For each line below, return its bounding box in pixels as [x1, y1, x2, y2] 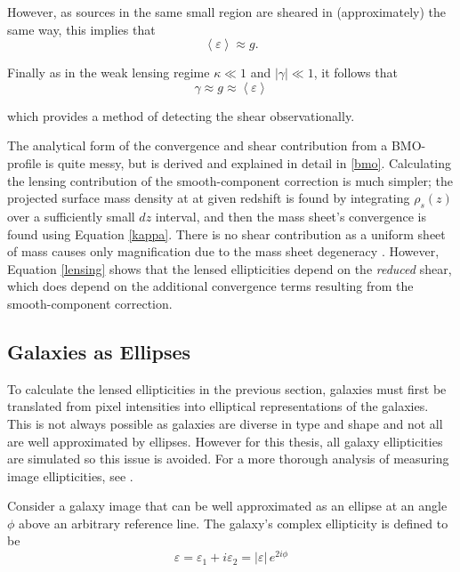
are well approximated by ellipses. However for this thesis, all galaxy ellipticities [7, 431, 443, 450]
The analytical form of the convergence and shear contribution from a [7, 136, 388, 155]
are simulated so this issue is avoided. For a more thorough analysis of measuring [7, 449, 449, 468]
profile [7, 153, 42, 172]
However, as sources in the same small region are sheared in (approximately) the [7, 3, 446, 20]
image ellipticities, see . [7, 466, 133, 485]
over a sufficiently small [7, 206, 135, 225]
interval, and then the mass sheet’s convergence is [155, 206, 426, 225]
